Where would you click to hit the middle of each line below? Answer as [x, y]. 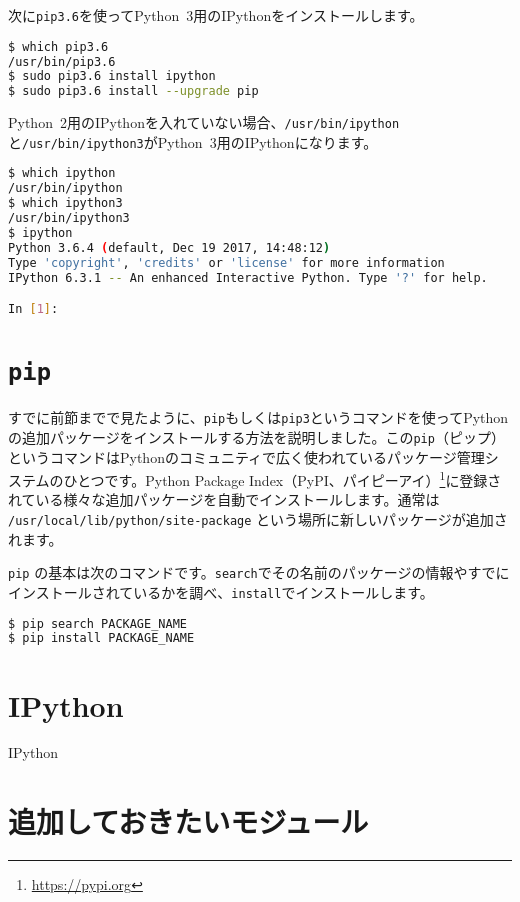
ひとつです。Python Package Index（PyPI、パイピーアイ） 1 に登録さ [282, 478]
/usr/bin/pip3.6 [62, 61]
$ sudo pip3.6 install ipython [112, 76]
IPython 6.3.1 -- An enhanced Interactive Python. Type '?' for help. [248, 277]
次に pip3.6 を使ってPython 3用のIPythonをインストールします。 [216, 15]
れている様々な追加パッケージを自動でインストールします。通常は [224, 499]
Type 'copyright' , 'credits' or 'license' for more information [226, 262]
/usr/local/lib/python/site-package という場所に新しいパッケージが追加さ [258, 519]
